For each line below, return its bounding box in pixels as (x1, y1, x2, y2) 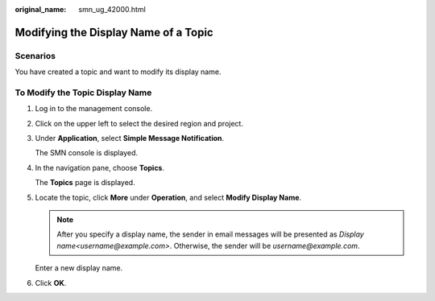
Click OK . (35, 278, 67, 287)
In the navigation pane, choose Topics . (35, 163, 165, 172)
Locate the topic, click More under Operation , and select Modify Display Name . (35, 192, 302, 202)
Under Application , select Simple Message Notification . (35, 134, 225, 143)
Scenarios (14, 50, 56, 61)
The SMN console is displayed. (35, 148, 139, 158)
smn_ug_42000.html (78, 5, 147, 14)
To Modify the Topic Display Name (14, 87, 152, 98)
